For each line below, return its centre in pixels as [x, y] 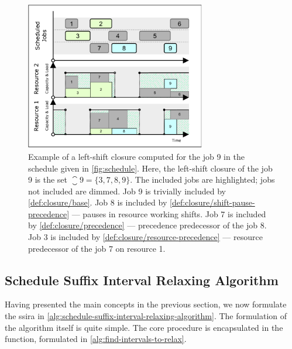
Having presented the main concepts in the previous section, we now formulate [146, 304]
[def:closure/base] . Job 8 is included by [98, 202]
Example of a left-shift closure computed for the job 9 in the [136, 156]
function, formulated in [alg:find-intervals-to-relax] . [96, 339]
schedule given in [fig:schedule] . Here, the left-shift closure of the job [150, 168]
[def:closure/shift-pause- [212, 202]
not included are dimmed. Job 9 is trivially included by [127, 191]
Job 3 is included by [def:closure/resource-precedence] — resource [145, 237]
